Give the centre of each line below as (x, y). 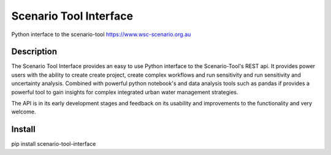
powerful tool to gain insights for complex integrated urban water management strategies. (125, 92)
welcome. (24, 112)
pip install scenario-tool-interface (54, 144)
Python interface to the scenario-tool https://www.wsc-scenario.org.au (101, 34)
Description (34, 52)
